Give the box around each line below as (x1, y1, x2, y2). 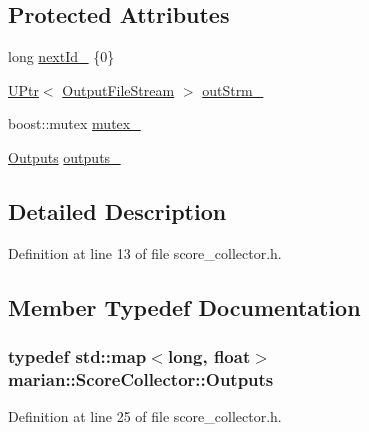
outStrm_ (202, 79, 264, 100)
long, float (167, 344, 251, 369)
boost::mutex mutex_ (8, 113, 141, 134)
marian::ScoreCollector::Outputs (8, 367, 274, 391)
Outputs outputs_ (8, 146, 121, 167)
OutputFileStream (62, 79, 175, 100)
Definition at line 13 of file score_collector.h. (8, 242, 282, 263)
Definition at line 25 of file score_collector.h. (8, 406, 282, 427)
